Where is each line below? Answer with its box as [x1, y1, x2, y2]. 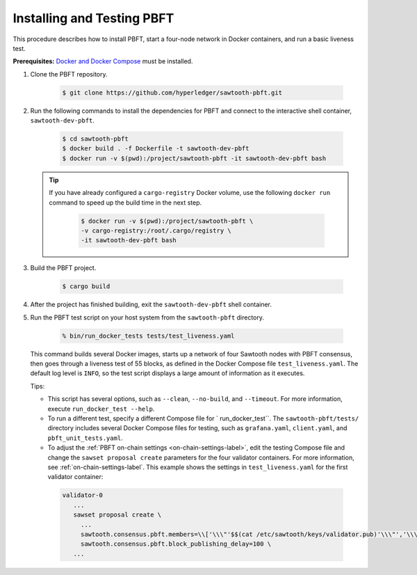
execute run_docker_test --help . [47, 404, 155, 413]
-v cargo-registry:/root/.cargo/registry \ [81, 226, 232, 235]
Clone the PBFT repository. [30, 70, 108, 78]
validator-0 [62, 491, 104, 499]
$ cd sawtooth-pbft [62, 135, 129, 143]
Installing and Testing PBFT [13, 10, 174, 26]
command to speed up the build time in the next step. [49, 198, 202, 207]
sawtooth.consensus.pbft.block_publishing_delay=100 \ [80, 540, 272, 548]
